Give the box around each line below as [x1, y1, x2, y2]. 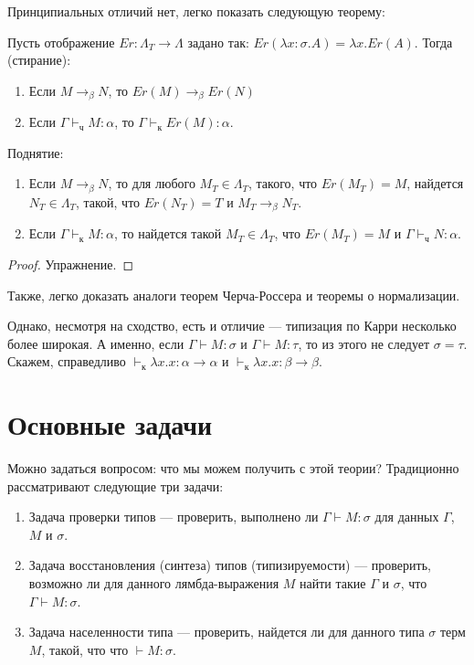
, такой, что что [41, 639, 129, 659]
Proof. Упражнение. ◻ [7, 254, 134, 273]
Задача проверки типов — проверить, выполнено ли [28, 507, 319, 526]
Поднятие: [7, 142, 64, 162]
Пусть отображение [7, 32, 115, 51]
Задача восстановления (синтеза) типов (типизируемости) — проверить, [28, 555, 431, 575]
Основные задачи [7, 406, 213, 443]
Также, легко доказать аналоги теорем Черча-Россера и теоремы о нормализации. [7, 285, 460, 304]
